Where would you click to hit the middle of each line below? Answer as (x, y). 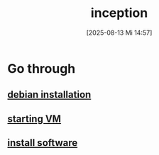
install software (43, 143)
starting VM (34, 119)
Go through (42, 68)
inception (119, 13)
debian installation (49, 94)
